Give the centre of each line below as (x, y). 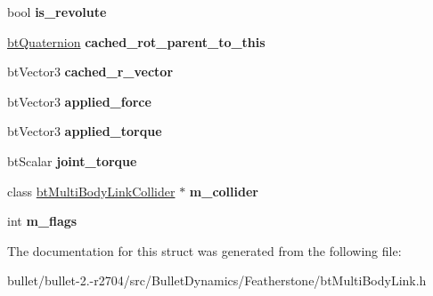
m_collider (224, 191)
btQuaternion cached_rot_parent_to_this (136, 41)
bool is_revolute (57, 12)
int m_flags (42, 221)
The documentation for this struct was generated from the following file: (204, 250)
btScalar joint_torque (72, 160)
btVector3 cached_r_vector (90, 72)
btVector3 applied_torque (85, 131)
